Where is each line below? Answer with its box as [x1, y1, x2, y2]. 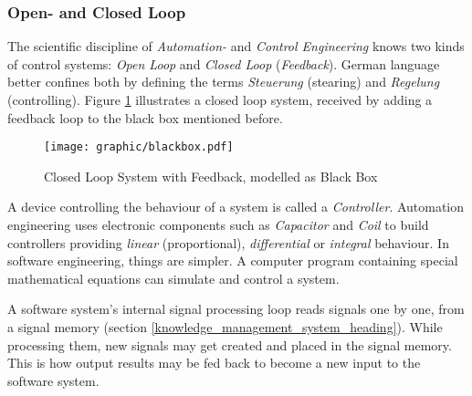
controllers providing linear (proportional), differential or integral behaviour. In [7, 233, 449, 252]
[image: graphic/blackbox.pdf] [44, 141, 234, 154]
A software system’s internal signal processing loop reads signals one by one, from [7, 299, 465, 318]
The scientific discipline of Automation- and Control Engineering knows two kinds [7, 36, 465, 56]
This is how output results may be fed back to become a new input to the [7, 353, 421, 372]
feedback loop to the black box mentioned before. [7, 108, 283, 127]
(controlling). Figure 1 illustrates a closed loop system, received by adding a [7, 90, 433, 109]
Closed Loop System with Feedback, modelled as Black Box [44, 166, 378, 185]
